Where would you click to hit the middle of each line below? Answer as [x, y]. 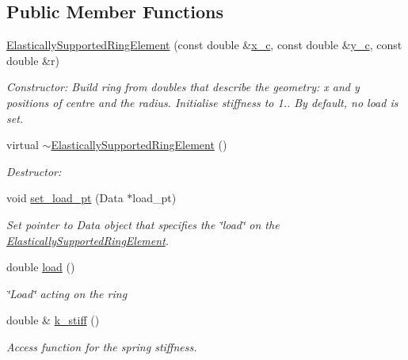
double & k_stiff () [53, 320]
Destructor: [34, 171]
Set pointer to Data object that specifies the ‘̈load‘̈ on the [143, 224]
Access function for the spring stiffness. [102, 346]
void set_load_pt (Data [65, 198]
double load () [41, 267]
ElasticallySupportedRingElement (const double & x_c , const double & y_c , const [204, 45]
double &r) [33, 60]
